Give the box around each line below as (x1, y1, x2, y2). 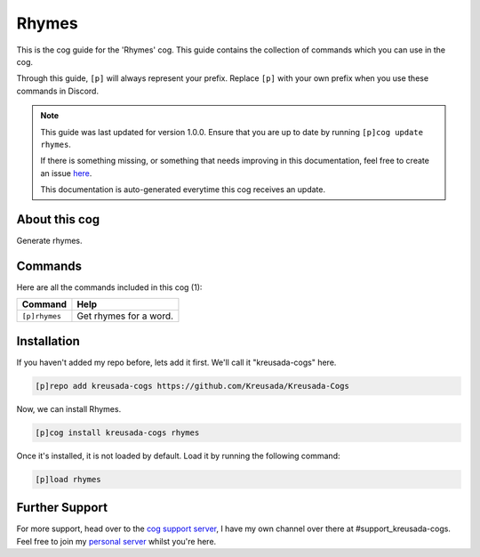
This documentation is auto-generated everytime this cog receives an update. (40, 184, 326, 195)
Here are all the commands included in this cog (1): (16, 281, 203, 293)
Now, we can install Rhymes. (16, 403, 122, 414)
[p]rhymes (21, 311, 62, 320)
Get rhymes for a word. (76, 310, 173, 322)
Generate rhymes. (16, 235, 83, 246)
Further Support (16, 500, 108, 515)
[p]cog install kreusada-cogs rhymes (35, 427, 200, 438)
